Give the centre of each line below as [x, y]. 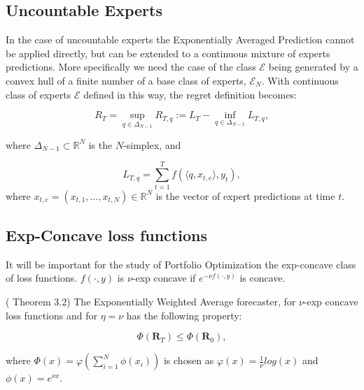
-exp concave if [164, 278]
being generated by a [313, 67]
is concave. [262, 278]
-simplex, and [152, 144]
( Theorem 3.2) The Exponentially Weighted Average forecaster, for [151, 301]
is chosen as [189, 360]
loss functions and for [51, 315]
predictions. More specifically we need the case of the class [131, 67]
